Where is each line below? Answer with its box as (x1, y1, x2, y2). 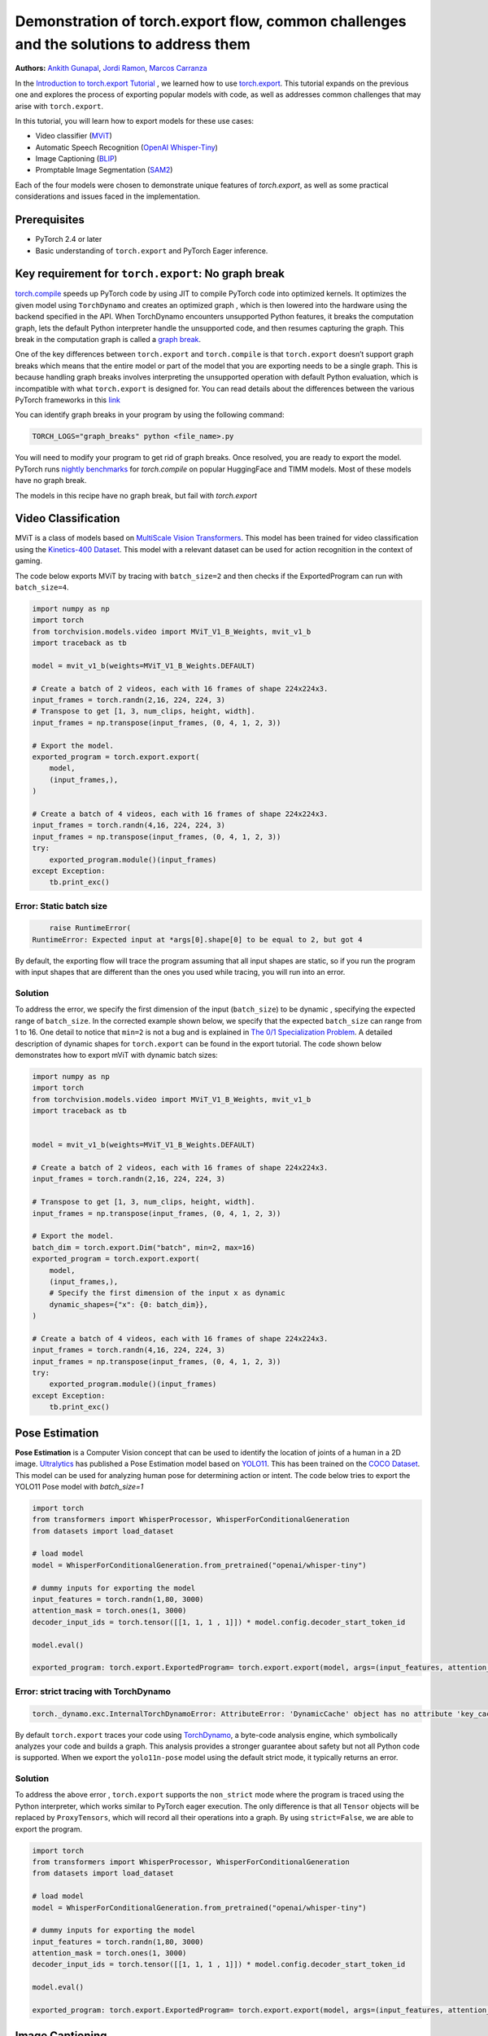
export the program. (15, 1824, 83, 1834)
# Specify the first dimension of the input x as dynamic (49, 1288, 285, 1298)
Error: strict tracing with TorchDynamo (15, 1686, 171, 1697)
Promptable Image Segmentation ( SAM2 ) (35, 165, 173, 175)
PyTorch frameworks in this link (15, 395, 121, 405)
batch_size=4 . (15, 582, 69, 592)
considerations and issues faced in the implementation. (15, 191, 201, 201)
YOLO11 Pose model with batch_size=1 (15, 1481, 144, 1491)
